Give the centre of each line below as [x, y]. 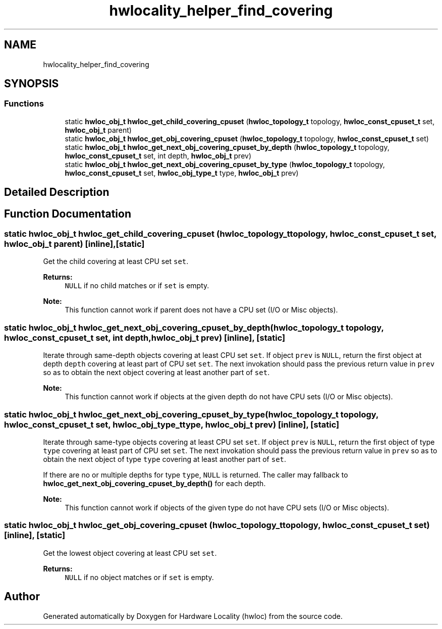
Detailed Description [57, 192]
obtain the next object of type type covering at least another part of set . [165, 459]
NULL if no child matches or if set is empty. [137, 286]
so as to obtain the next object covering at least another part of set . [156, 373]
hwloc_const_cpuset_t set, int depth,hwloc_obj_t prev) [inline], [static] [145, 337]
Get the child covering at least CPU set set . [116, 261]
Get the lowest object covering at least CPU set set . [130, 553]
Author [22, 597]
